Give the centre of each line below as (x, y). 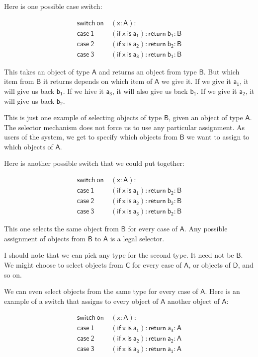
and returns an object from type (148, 71)
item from (19, 81)
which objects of (29, 146)
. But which (221, 71)
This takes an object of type (47, 71)
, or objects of (210, 264)
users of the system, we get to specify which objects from (91, 137)
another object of (193, 301)
